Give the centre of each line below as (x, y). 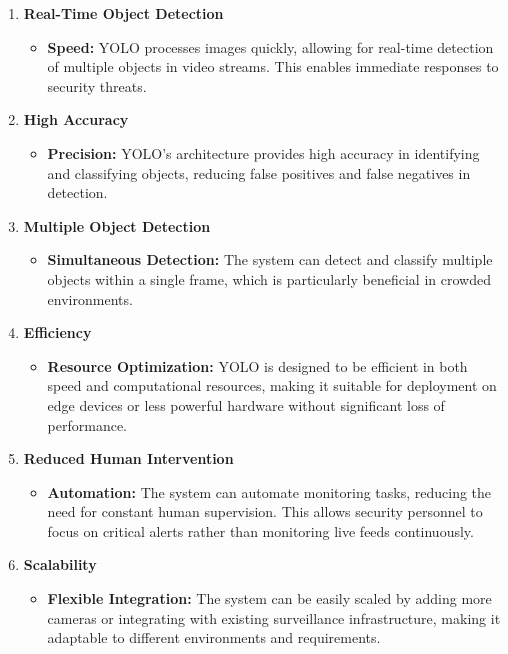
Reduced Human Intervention (128, 458)
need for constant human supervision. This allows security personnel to (265, 511)
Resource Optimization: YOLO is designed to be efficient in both (257, 365)
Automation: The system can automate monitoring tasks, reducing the (269, 491)
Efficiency (57, 332)
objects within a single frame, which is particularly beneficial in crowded (269, 278)
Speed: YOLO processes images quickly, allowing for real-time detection (270, 46)
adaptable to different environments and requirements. (214, 637)
